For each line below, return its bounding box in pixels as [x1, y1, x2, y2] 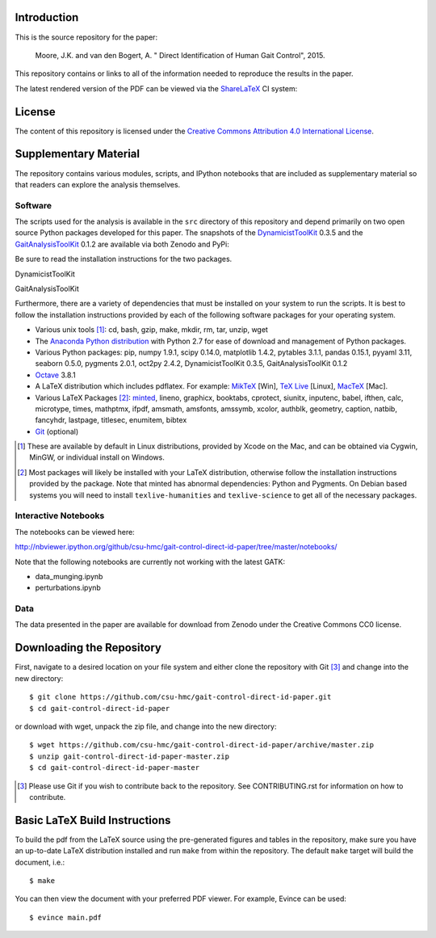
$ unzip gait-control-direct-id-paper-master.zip [29, 751, 230, 761]
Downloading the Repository [15, 641, 161, 654]
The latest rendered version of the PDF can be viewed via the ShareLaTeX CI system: [15, 83, 298, 93]
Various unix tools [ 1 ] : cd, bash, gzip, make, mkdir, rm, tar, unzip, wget [35, 325, 268, 334]
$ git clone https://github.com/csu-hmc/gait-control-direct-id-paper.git [29, 692, 332, 702]
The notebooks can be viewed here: [15, 527, 135, 536]
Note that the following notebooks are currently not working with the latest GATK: [15, 557, 286, 566]
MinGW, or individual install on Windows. [29, 452, 165, 462]
